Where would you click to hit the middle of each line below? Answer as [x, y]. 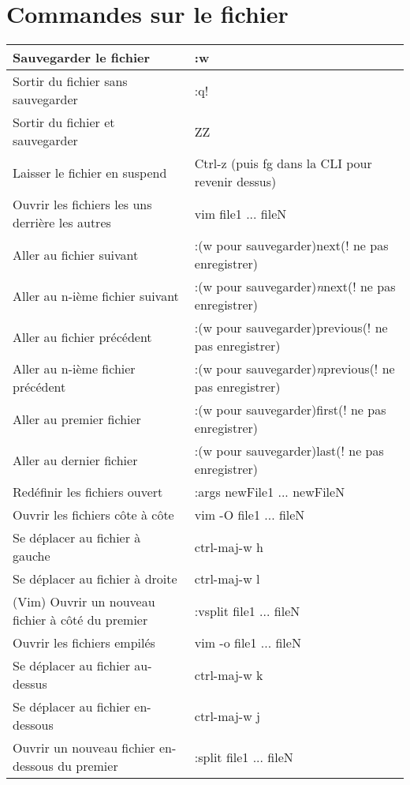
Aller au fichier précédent [82, 336]
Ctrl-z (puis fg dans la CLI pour [283, 163]
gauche [32, 556]
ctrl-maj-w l [227, 579]
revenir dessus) [235, 182]
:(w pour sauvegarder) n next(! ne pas [295, 287]
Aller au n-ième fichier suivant [96, 295]
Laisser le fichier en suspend [90, 172]
